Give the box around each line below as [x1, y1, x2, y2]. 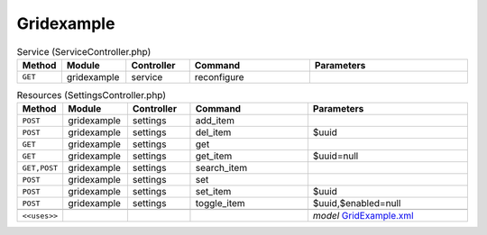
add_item [195, 114, 234, 127]
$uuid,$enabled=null [312, 197, 401, 210]
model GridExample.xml [312, 210, 414, 222]
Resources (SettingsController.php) [16, 89, 167, 102]
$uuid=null [312, 149, 359, 162]
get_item [195, 149, 233, 162]
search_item [195, 162, 248, 175]
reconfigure [194, 70, 244, 83]
